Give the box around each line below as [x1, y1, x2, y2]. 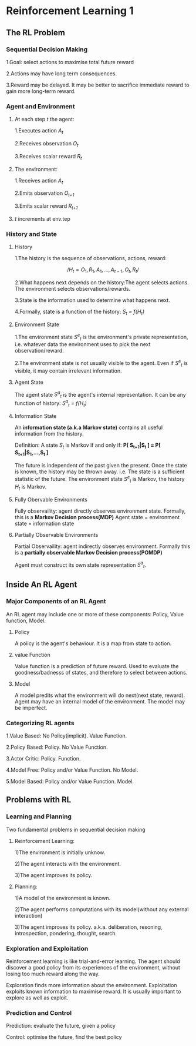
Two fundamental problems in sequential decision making [6, 826, 146, 833]
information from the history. [14, 430, 84, 437]
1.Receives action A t [14, 177, 63, 185]
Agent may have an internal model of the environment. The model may [14, 698, 185, 705]
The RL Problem [6, 28, 66, 38]
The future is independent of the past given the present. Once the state [14, 462, 187, 469]
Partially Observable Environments [14, 531, 99, 538]
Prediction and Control [6, 1008, 72, 1017]
